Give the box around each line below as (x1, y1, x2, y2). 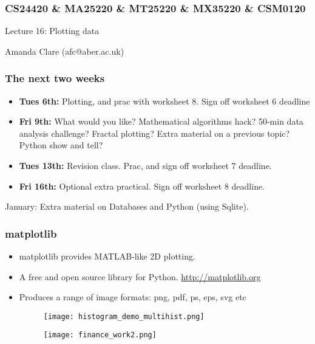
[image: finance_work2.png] (43, 331, 157, 340)
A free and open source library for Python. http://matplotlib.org (19, 270, 261, 283)
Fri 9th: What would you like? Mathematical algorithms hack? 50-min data (19, 115, 303, 128)
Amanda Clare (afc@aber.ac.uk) (5, 44, 124, 57)
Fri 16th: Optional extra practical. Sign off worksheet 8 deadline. (19, 179, 265, 192)
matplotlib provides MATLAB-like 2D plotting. (19, 250, 195, 262)
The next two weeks (5, 71, 105, 86)
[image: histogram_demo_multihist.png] (43, 312, 205, 321)
